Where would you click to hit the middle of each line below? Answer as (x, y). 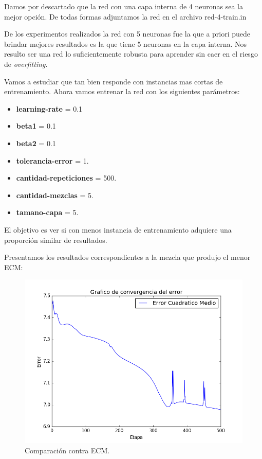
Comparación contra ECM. (67, 450)
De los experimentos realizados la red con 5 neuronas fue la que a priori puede (127, 34)
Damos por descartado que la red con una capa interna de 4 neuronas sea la (124, 6)
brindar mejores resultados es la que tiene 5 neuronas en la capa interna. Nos (126, 43)
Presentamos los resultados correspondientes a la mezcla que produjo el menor (127, 257)
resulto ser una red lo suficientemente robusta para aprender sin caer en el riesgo (131, 54)
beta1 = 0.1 (36, 126)
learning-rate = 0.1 (49, 108)
